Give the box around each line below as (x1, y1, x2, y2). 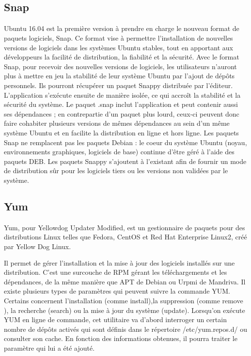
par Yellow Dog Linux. (4, 241, 71, 252)
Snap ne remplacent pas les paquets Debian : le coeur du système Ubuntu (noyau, (4, 137, 247, 147)
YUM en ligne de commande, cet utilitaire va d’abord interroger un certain (4, 314, 227, 325)
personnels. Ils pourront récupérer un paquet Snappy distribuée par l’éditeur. (4, 80, 233, 90)
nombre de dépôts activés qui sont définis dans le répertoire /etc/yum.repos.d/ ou (4, 324, 247, 334)
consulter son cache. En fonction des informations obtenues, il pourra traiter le (4, 333, 237, 343)
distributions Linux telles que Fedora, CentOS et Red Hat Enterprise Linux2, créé (4, 232, 247, 242)
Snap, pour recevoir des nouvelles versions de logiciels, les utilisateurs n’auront (4, 61, 237, 71)
